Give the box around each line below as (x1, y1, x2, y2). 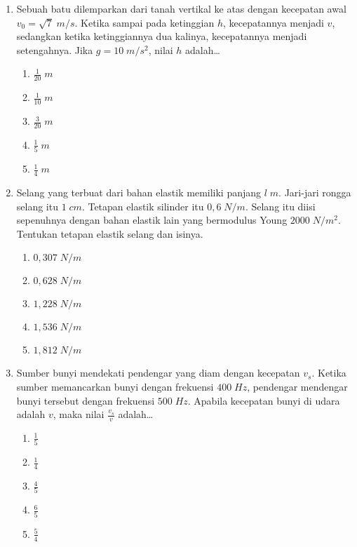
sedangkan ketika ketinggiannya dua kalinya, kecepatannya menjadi (16, 29, 307, 43)
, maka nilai (53, 407, 105, 421)
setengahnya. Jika (16, 42, 93, 57)
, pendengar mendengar (247, 379, 348, 393)
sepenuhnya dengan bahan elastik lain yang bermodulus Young (16, 212, 288, 227)
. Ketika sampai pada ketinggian (74, 15, 215, 29)
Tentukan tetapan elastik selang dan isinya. (16, 226, 203, 241)
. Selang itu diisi (245, 198, 316, 213)
